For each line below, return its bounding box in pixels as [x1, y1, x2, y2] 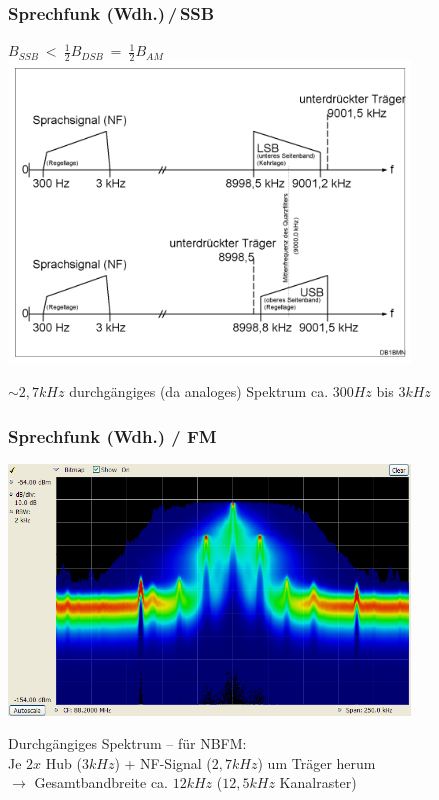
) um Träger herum [257, 752, 376, 773]
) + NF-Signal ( [114, 752, 212, 773]
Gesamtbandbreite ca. [34, 772, 168, 793]
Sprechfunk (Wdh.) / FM [8, 423, 217, 448]
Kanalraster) [279, 772, 357, 793]
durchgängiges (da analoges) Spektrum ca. [69, 381, 329, 402]
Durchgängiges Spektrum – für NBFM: [8, 733, 247, 754]
